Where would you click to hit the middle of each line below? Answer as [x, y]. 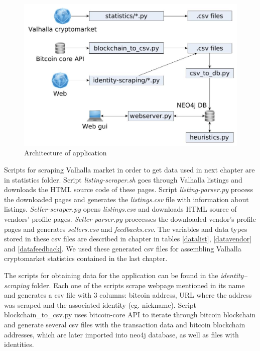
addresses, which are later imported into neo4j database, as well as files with [121, 334]
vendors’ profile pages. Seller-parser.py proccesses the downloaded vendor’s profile [130, 219]
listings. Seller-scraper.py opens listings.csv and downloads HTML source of [120, 209]
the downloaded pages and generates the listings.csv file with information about [126, 199]
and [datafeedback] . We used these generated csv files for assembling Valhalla [123, 248]
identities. [19, 344]
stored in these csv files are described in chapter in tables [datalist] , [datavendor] [128, 239]
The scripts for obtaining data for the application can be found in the [111, 275]
